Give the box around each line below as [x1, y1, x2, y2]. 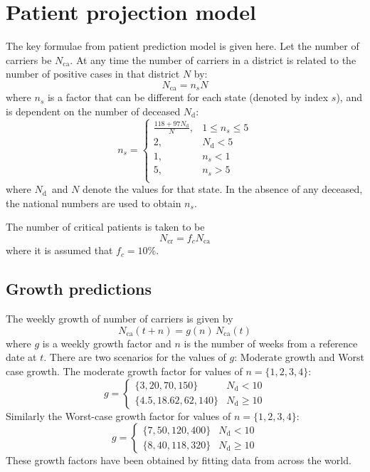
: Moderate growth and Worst [234, 350, 364, 365]
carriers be [6, 52, 52, 67]
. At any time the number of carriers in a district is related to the [70, 52, 356, 67]
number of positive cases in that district [6, 66, 180, 81]
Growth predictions [6, 278, 152, 300]
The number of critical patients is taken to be [6, 219, 205, 234]
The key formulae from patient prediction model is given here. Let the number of [6, 38, 359, 53]
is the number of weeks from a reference [184, 335, 358, 350]
